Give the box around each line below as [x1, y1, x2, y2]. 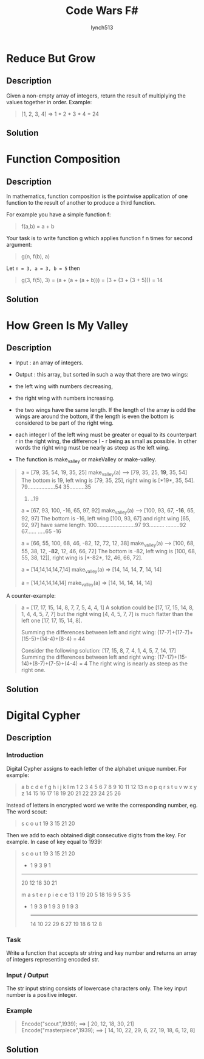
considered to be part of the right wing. [15, 419, 114, 427]
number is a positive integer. [6, 991, 78, 999]
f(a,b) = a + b [21, 223, 55, 230]
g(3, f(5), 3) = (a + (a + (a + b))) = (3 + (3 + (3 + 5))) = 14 [21, 277, 163, 284]
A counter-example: [6, 592, 56, 600]
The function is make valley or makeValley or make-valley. [15, 455, 157, 464]
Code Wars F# [66, 4, 138, 18]
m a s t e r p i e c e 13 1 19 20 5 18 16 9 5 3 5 [21, 891, 131, 898]
